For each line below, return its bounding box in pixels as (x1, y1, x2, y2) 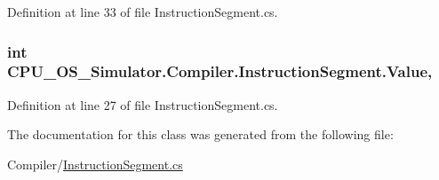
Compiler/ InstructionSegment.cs (7, 154, 183, 173)
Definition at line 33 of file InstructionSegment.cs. (7, 3, 278, 20)
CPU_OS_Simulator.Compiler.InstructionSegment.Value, (7, 60, 433, 82)
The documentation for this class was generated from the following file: (7, 125, 394, 144)
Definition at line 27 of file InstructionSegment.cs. (7, 95, 278, 113)
